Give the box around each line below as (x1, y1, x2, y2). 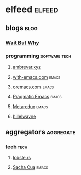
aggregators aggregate (5, 128, 76, 136)
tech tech (5, 143, 28, 150)
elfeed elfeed (5, 4, 58, 15)
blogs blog (5, 24, 38, 32)
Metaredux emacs (12, 103, 48, 110)
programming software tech (5, 52, 72, 59)
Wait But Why (5, 39, 39, 46)
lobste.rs (12, 155, 31, 161)
